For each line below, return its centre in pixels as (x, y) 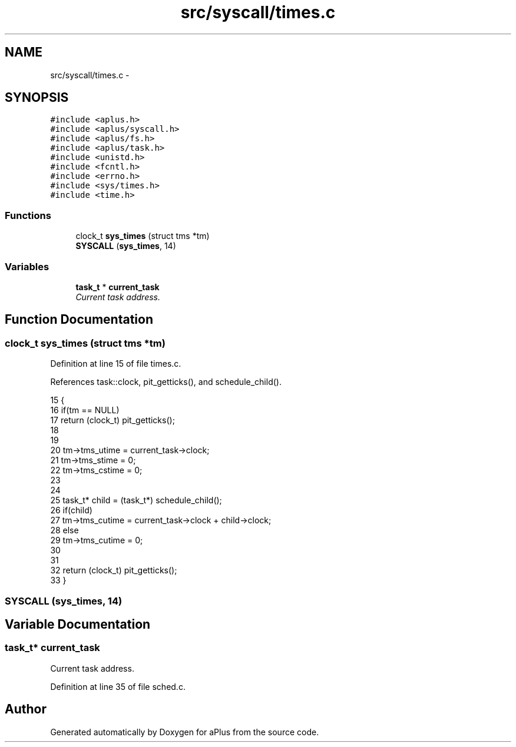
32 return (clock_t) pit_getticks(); (114, 570)
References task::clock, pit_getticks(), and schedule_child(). (166, 382)
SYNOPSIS (37, 98)
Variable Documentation (78, 624)
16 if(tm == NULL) (85, 410)
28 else (64, 530)
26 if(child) (71, 510)
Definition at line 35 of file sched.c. (118, 686)
